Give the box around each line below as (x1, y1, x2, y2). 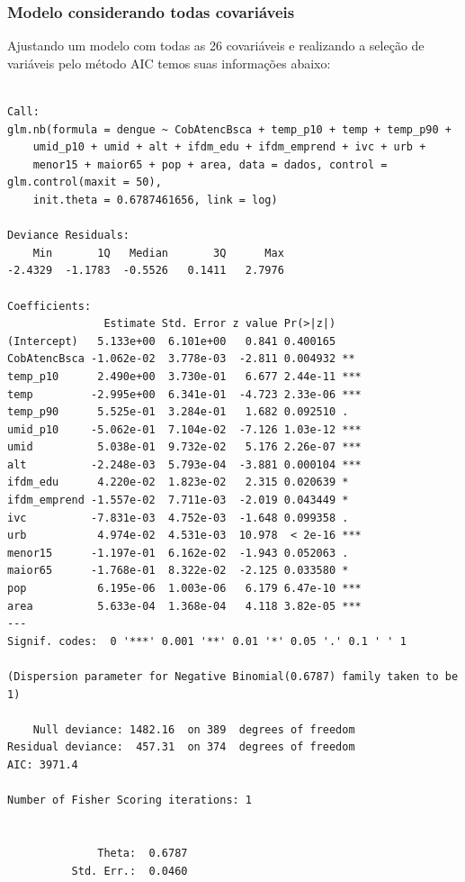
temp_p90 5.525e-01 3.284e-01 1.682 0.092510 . (7, 405, 349, 419)
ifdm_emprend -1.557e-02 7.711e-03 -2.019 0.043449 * (7, 494, 349, 507)
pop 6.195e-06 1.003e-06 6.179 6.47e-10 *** (7, 582, 362, 596)
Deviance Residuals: (7, 229, 130, 242)
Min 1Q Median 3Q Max (32, 246, 284, 259)
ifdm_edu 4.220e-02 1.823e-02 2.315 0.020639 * (7, 476, 349, 489)
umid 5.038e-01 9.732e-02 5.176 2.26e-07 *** (7, 441, 362, 454)
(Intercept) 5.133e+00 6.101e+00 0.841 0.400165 (7, 334, 336, 348)
